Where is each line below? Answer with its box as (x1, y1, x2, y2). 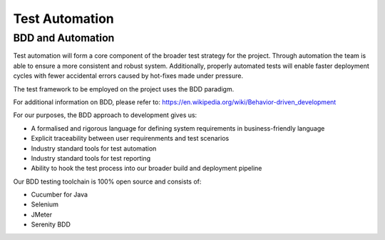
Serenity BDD (31, 220, 71, 229)
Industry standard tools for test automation (31, 144, 157, 153)
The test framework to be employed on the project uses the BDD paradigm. (13, 84, 235, 93)
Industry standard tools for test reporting (31, 154, 151, 162)
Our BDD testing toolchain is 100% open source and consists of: (13, 177, 202, 186)
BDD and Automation (13, 31, 115, 44)
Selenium (31, 200, 58, 209)
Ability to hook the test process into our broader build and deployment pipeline (31, 164, 262, 173)
